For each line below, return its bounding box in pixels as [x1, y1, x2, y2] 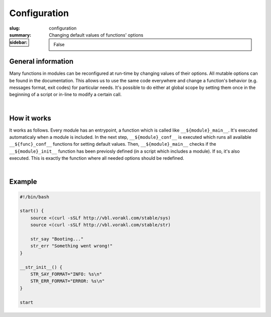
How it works [9, 114, 51, 123]
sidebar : [10, 39, 28, 45]
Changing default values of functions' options [49, 32, 144, 38]
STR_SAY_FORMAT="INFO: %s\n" [30, 271, 102, 277]
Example [9, 177, 37, 186]
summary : [9, 32, 32, 38]
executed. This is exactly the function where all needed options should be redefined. [9, 155, 184, 161]
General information [9, 57, 74, 66]
